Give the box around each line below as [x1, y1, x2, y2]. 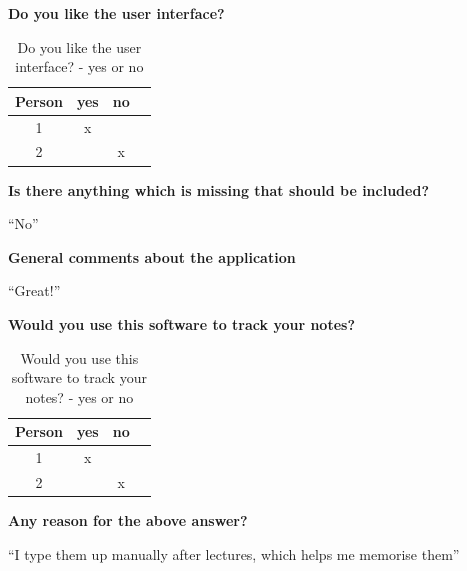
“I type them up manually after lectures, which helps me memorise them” [8, 543, 460, 564]
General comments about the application [8, 246, 296, 267]
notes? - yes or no [25, 386, 134, 407]
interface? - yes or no [15, 56, 144, 77]
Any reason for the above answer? [8, 510, 248, 531]
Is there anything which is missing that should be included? [8, 179, 429, 200]
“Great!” [8, 280, 61, 301]
